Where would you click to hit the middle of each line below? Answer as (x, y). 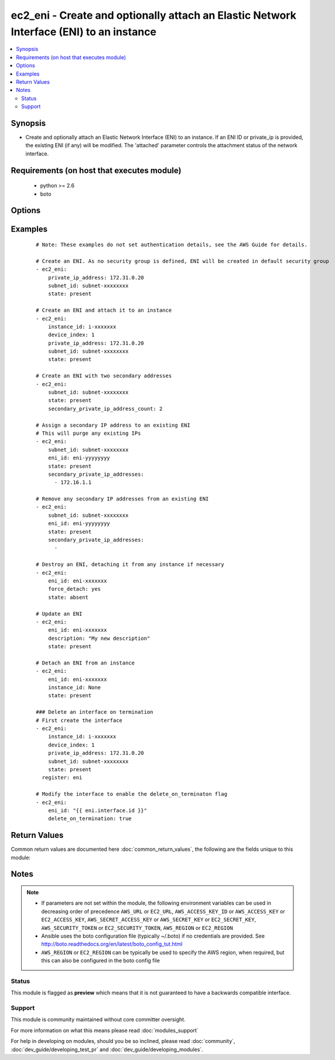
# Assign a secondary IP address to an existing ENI (113, 425)
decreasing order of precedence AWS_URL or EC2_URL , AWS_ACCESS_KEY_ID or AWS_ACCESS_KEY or (163, 911)
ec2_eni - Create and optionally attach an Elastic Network (154, 15)
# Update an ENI (59, 613)
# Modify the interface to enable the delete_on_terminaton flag (132, 794)
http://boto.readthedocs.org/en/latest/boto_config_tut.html (112, 944)
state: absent (68, 597)
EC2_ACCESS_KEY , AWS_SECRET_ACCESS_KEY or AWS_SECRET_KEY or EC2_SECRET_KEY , (149, 919)
